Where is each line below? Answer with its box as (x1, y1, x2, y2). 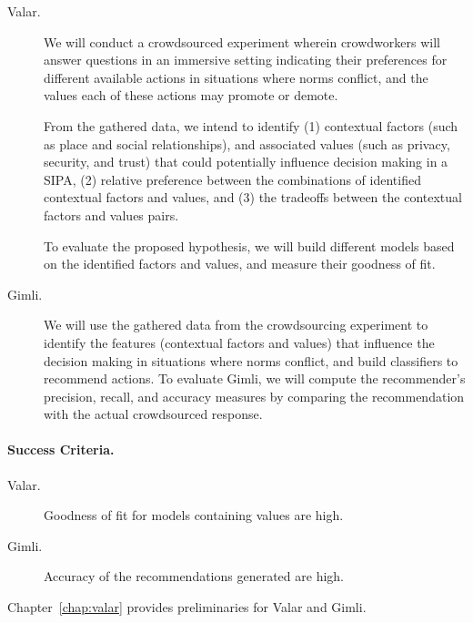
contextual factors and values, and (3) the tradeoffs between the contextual (44, 188, 462, 207)
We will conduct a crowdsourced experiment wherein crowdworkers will (44, 32, 440, 51)
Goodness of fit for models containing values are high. (44, 506, 344, 525)
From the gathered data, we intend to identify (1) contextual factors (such (44, 116, 458, 135)
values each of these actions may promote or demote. (44, 86, 338, 105)
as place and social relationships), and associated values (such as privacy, (44, 134, 450, 153)
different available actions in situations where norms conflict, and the (44, 67, 428, 87)
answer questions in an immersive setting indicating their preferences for (44, 50, 448, 69)
